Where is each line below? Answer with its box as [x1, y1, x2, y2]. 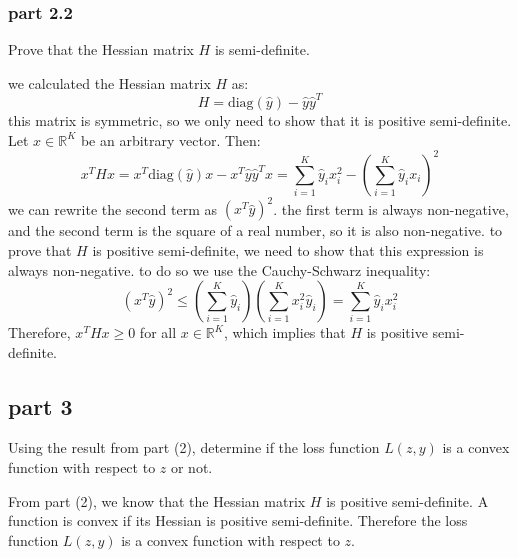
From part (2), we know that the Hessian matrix [8, 490, 306, 511]
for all [139, 322, 177, 343]
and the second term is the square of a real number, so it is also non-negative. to [8, 220, 503, 241]
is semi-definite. [214, 39, 310, 60]
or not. [170, 457, 213, 478]
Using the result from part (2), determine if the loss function [8, 437, 380, 458]
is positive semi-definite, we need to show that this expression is [92, 239, 484, 260]
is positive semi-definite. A [326, 490, 489, 511]
